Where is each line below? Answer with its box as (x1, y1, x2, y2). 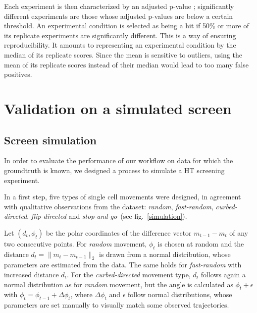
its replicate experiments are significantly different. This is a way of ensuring (4, 30, 236, 40)
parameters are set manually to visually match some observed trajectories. (4, 300, 229, 310)
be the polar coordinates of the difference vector (46, 227, 192, 238)
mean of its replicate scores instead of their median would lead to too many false (4, 59, 249, 69)
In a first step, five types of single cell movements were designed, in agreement (4, 191, 241, 202)
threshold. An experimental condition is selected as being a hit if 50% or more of (4, 20, 249, 31)
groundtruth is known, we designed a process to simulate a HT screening (4, 165, 225, 175)
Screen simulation (4, 132, 97, 147)
